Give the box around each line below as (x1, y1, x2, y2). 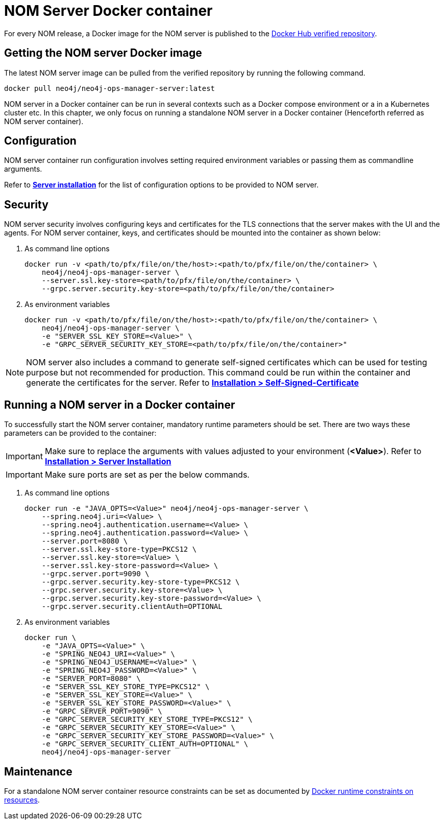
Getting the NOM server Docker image (4, 46, 202, 60)
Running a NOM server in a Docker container (4, 398, 235, 411)
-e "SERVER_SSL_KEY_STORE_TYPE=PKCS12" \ (41, 682, 210, 691)
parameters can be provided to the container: (4, 429, 157, 438)
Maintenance (4, 765, 72, 778)
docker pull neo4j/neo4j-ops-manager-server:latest (4, 84, 215, 92)
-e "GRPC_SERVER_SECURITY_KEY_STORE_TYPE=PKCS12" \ (41, 715, 253, 724)
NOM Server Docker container (4, 2, 213, 19)
